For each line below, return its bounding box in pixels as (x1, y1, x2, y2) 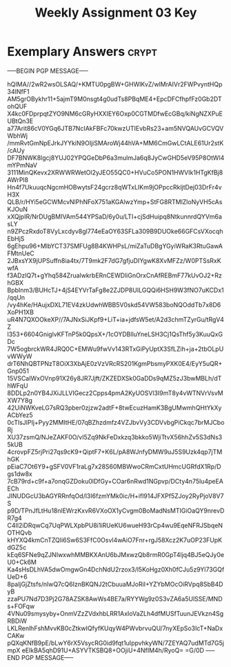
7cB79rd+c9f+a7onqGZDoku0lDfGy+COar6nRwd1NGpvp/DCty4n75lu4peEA (7, 477, 224, 485)
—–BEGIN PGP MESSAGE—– (7, 66, 88, 75)
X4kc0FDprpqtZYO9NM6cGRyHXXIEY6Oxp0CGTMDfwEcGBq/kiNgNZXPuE (7, 109, 223, 118)
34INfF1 (7, 87, 30, 95)
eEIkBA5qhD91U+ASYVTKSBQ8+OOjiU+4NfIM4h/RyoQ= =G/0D (21, 646, 205, 655)
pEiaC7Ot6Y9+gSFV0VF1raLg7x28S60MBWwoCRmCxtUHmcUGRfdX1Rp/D (7, 462, 222, 470)
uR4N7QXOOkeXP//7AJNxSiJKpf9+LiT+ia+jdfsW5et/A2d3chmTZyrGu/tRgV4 (7, 315, 224, 323)
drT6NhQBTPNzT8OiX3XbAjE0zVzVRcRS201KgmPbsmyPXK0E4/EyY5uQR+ (7, 359, 223, 367)
